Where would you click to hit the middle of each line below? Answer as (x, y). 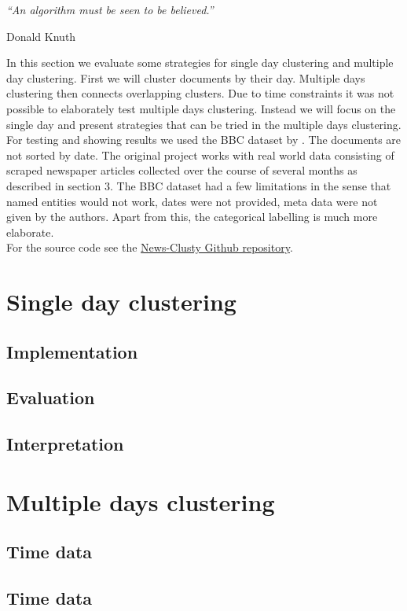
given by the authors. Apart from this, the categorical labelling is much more (192, 217)
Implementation (72, 351)
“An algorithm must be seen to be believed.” (110, 9)
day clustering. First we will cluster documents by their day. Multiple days (186, 77)
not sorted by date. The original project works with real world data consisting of (200, 155)
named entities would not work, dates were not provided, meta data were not (192, 201)
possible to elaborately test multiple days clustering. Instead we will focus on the (201, 108)
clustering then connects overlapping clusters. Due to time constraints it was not (200, 93)
